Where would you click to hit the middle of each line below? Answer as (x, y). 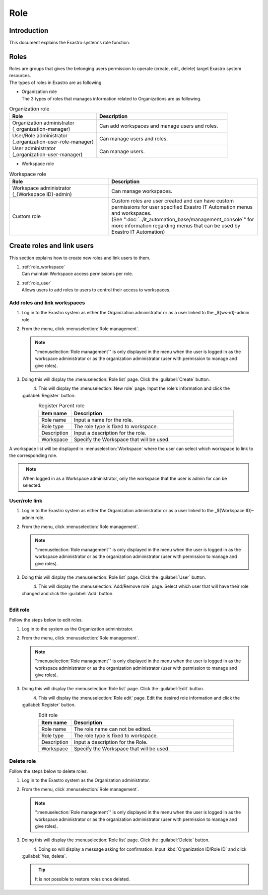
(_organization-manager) (41, 129)
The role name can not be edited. (113, 729)
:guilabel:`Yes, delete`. (44, 856)
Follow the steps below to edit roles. (46, 620)
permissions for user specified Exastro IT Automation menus (182, 207)
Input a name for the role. (103, 420)
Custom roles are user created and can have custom (173, 201)
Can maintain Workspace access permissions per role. (77, 274)
